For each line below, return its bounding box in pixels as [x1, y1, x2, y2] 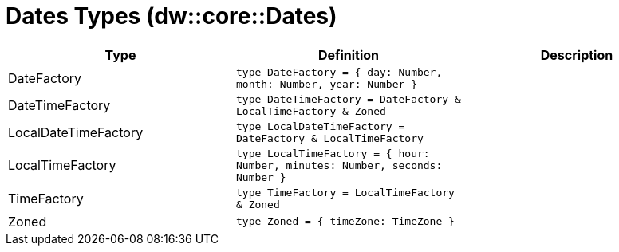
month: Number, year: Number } [235, 77, 417, 90]
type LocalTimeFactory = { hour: [235, 147, 430, 159]
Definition [317, 46, 380, 63]
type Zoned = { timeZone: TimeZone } [235, 215, 455, 228]
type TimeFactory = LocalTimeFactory [235, 186, 455, 199]
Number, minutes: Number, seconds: [235, 159, 443, 171]
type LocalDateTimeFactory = [235, 120, 405, 132]
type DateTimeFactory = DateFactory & [235, 93, 461, 105]
